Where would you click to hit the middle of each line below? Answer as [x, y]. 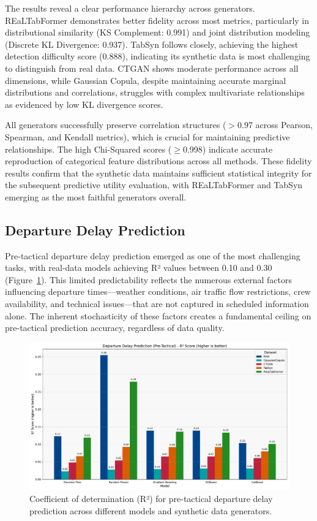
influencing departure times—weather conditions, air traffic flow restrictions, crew [158, 291]
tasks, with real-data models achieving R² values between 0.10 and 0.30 [139, 268]
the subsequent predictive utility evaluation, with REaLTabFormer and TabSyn [154, 185]
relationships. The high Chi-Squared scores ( [88, 149]
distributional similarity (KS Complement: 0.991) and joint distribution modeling [158, 32]
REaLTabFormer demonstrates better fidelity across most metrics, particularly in [157, 20]
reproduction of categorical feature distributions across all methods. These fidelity [158, 161]
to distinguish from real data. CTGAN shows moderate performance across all [152, 68]
